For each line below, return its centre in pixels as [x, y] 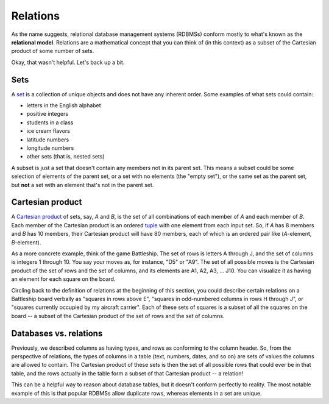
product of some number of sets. [53, 51]
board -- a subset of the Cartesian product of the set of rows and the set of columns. [118, 316]
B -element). [26, 242]
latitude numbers [48, 140]
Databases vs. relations [57, 333]
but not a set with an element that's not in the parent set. [83, 185]
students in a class [50, 122]
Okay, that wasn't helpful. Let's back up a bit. [68, 62]
